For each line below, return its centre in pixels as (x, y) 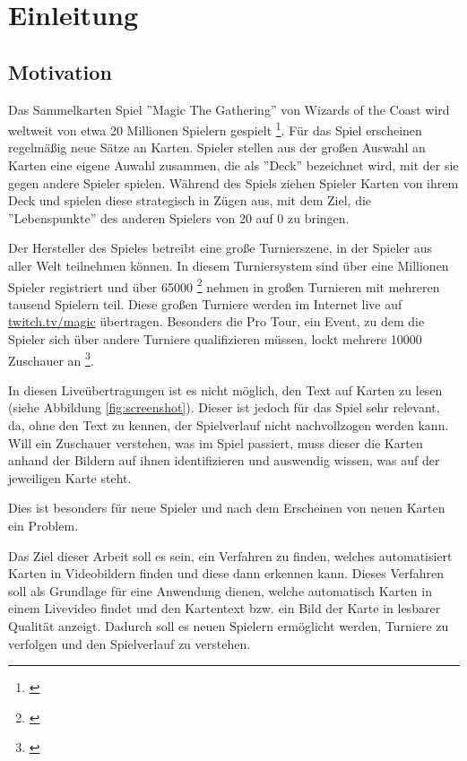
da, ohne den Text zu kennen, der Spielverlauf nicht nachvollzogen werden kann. (229, 425)
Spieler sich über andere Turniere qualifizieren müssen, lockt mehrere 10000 (215, 339)
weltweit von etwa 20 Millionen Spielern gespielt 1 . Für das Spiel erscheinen (215, 129)
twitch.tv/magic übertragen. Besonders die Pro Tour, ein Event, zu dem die (216, 321)
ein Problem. (43, 526)
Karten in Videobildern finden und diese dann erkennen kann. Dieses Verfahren (226, 573)
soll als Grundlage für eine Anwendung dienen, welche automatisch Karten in (220, 590)
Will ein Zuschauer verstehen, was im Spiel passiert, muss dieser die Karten (216, 442)
